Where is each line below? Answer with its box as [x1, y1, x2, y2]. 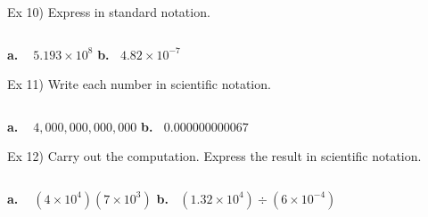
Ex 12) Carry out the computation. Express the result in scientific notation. [7, 147, 422, 165]
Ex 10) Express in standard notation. [7, 3, 210, 20]
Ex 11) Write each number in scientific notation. [7, 75, 271, 93]
